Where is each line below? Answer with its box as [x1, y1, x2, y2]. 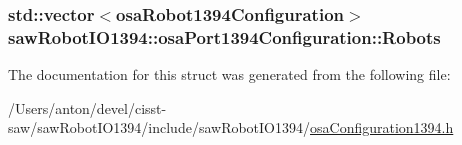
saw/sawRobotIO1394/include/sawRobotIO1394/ [8, 117, 311, 138]
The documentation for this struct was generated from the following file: [8, 64, 451, 85]
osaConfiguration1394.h [310, 117, 454, 138]
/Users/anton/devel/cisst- [8, 97, 167, 118]
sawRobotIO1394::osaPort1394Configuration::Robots [8, 24, 441, 49]
